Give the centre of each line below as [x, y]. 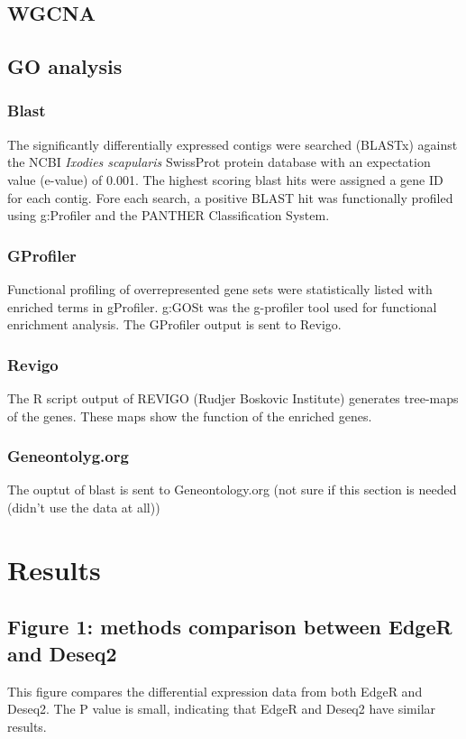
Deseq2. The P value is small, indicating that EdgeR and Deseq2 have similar [222, 709]
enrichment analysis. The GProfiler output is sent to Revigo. [174, 324]
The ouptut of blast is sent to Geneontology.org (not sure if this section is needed [232, 490]
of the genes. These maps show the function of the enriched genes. [190, 416]
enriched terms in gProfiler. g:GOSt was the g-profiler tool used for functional [222, 306]
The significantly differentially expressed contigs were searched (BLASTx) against [233, 144]
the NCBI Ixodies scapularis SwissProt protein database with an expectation [219, 162]
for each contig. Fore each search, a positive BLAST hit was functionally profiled [230, 197]
